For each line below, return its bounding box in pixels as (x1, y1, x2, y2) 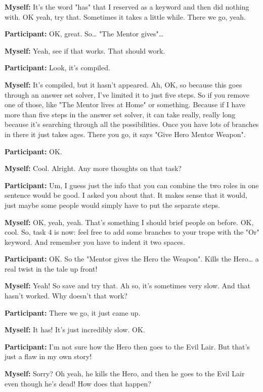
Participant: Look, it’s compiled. (5, 62, 110, 73)
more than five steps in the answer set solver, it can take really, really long (5, 109, 236, 119)
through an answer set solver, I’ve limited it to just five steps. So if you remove (5, 89, 249, 100)
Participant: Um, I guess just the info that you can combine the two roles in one (5, 180, 259, 190)
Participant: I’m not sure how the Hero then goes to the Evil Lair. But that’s (5, 341, 250, 352)
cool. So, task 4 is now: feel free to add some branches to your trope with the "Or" (5, 227, 259, 237)
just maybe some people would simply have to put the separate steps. (5, 199, 220, 210)
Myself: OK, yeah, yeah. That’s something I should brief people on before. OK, (5, 216, 254, 227)
